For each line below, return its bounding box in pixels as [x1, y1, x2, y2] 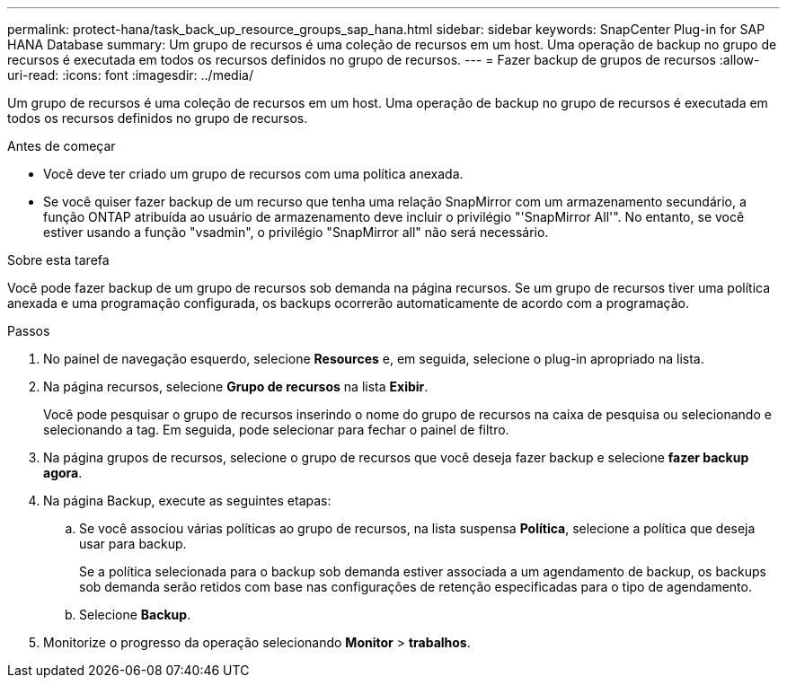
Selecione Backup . [79, 607, 191, 622]
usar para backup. [79, 536, 187, 551]
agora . [43, 465, 83, 480]
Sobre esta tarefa [7, 252, 110, 268]
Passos [7, 323, 50, 338]
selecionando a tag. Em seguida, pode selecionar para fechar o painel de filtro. [43, 422, 509, 437]
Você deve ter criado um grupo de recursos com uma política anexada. [43, 166, 464, 181]
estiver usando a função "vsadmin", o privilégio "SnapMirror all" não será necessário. [43, 224, 549, 240]
